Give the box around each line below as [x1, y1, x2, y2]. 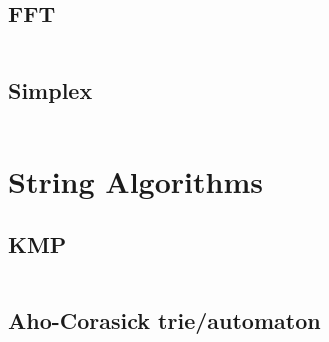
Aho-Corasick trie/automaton [8, 305, 321, 336]
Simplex [8, 74, 93, 105]
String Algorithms [8, 160, 263, 201]
